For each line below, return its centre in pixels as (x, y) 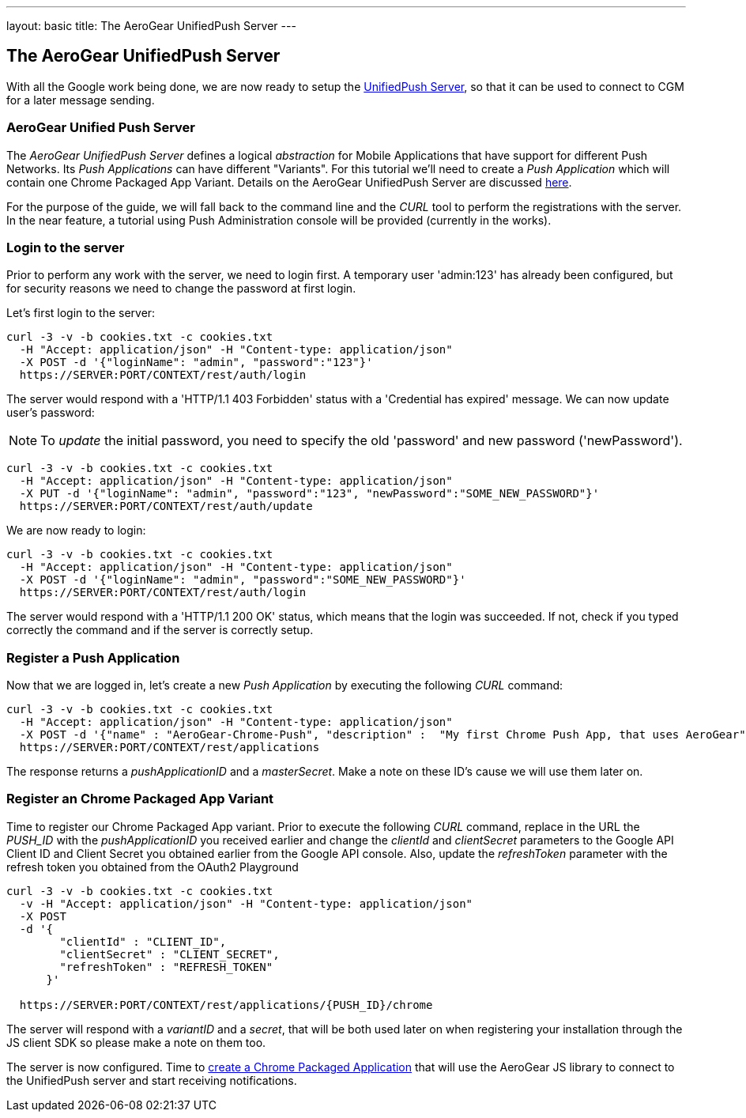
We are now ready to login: (76, 531)
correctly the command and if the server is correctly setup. (160, 630)
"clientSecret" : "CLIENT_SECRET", (170, 954)
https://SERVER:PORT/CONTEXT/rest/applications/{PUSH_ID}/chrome (226, 1005)
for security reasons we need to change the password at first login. (181, 289)
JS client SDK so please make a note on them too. (136, 1042)
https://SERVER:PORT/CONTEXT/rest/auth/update (166, 506)
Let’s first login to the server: (81, 313)
